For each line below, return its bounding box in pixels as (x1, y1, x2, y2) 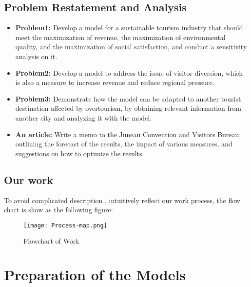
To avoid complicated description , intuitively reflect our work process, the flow (4, 195, 240, 205)
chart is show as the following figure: (4, 205, 113, 215)
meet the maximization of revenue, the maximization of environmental (15, 32, 226, 42)
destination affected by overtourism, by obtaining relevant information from (15, 103, 241, 113)
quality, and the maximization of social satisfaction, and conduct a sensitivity (15, 41, 247, 52)
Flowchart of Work (23, 236, 79, 246)
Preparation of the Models (4, 265, 186, 285)
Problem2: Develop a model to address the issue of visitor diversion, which (15, 67, 243, 78)
